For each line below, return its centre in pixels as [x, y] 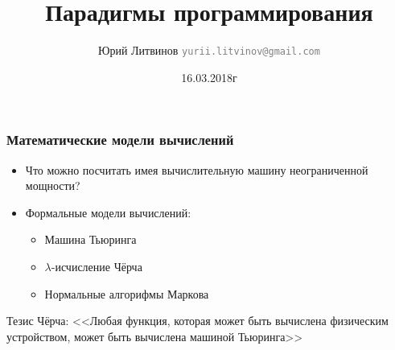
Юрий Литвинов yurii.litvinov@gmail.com [209, 50]
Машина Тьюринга [91, 239]
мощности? [53, 185]
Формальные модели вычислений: [108, 212]
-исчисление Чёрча [97, 267]
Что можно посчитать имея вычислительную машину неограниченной [197, 169]
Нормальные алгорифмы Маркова [127, 293]
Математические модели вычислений [120, 140]
